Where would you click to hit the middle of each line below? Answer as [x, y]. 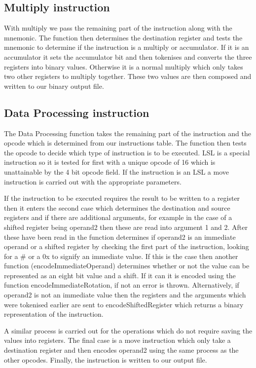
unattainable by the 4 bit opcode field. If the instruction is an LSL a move [116, 171]
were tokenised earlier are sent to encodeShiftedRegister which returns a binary [124, 304]
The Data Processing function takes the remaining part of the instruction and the [128, 133]
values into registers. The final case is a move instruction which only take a [117, 340]
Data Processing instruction [77, 112]
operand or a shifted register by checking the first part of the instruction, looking [127, 246]
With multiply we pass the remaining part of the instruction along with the [118, 28]
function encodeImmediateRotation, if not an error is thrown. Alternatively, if [122, 285]
